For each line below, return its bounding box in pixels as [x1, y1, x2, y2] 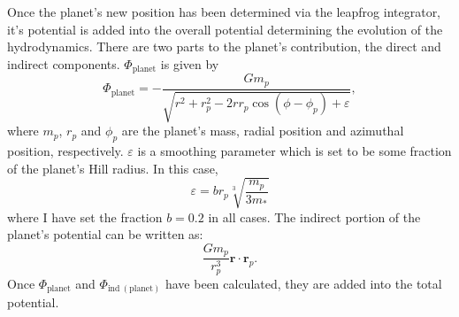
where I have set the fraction [7, 207, 163, 226]
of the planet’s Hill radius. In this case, [7, 158, 218, 177]
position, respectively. [7, 141, 124, 159]
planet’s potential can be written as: [7, 225, 203, 244]
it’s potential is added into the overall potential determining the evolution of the [7, 19, 443, 38]
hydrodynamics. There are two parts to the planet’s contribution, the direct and [7, 37, 441, 56]
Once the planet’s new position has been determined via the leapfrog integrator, [7, 3, 441, 20]
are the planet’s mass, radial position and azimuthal [121, 121, 404, 140]
